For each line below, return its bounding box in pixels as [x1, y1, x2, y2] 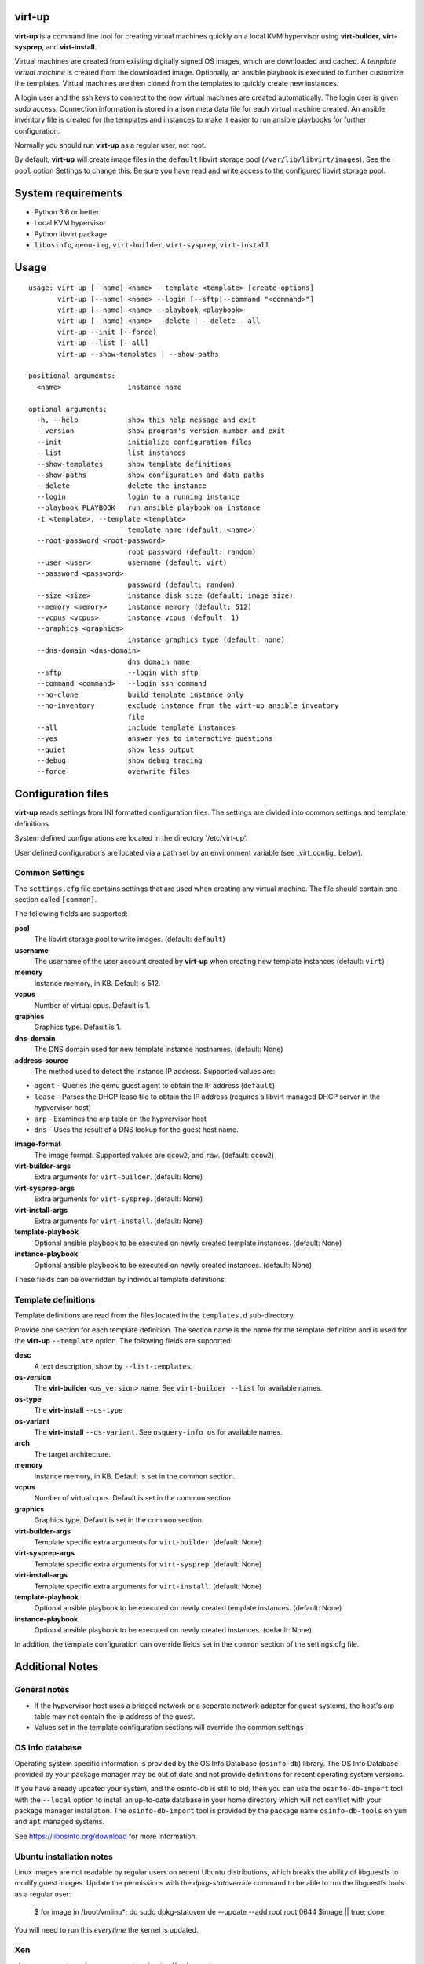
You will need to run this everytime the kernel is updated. [14, 1925, 199, 1934]
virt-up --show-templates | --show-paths [57, 350, 219, 358]
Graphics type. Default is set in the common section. [34, 1515, 204, 1525]
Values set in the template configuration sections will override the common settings [34, 1723, 304, 1732]
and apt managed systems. [14, 1817, 105, 1827]
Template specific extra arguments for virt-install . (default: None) [34, 1581, 262, 1591]
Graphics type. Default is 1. [34, 1022, 122, 1032]
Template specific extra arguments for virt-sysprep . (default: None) [34, 1559, 262, 1569]
